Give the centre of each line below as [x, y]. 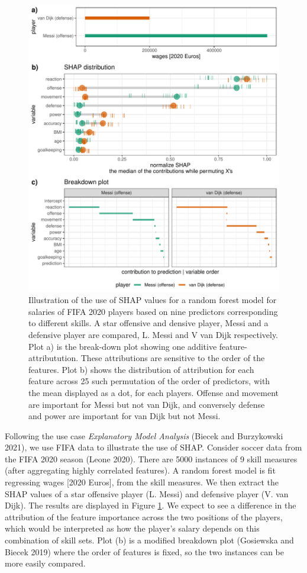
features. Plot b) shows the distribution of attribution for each [141, 369]
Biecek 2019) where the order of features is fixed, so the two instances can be [144, 551]
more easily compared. [45, 563]
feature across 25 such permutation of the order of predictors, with [149, 381]
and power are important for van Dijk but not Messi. [125, 416]
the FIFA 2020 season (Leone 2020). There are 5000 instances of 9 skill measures [151, 458]
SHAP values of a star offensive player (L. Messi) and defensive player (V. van [147, 493]
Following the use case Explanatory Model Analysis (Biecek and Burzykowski [144, 435]
